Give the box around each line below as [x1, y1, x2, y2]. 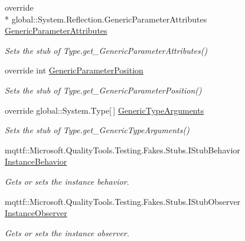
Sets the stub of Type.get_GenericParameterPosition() [5, 83, 202, 96]
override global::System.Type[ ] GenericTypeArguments [5, 104, 204, 116]
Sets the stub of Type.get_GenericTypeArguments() [5, 124, 190, 136]
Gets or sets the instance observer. [5, 226, 130, 239]
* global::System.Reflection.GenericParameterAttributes [5, 12, 207, 25]
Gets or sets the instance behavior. [5, 175, 129, 187]
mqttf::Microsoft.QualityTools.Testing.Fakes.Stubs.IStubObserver [5, 195, 241, 207]
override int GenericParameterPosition [5, 64, 143, 76]
